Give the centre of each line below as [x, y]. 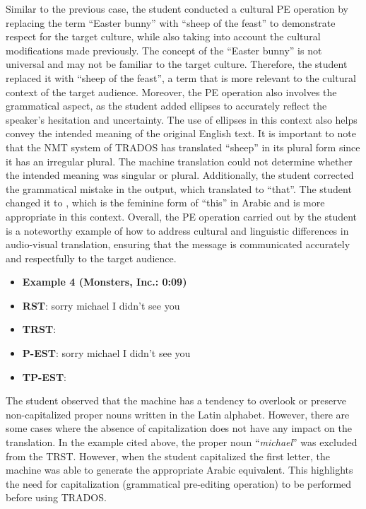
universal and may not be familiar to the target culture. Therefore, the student [177, 64]
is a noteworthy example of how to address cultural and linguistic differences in [177, 230]
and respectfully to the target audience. [91, 258]
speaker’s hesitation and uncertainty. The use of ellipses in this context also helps [182, 119]
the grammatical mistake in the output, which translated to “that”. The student [179, 188]
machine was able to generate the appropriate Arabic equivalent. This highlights [179, 470]
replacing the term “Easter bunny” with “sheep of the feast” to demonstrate [171, 22]
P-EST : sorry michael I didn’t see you [106, 353]
